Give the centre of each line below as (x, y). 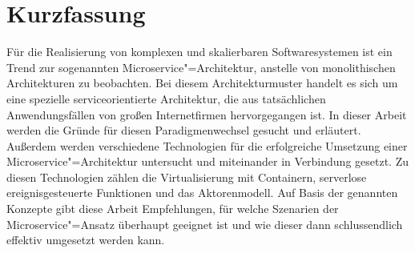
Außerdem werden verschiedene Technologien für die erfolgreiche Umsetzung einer (207, 145)
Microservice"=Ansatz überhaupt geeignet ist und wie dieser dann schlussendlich (205, 224)
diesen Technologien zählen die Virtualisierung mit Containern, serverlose (187, 177)
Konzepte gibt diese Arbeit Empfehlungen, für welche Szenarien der (173, 209)
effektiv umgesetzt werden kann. (86, 240)
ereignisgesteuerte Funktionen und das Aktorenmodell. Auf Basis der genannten (202, 193)
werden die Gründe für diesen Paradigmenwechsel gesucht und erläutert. (184, 130)
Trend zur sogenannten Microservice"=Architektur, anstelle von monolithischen (201, 67)
